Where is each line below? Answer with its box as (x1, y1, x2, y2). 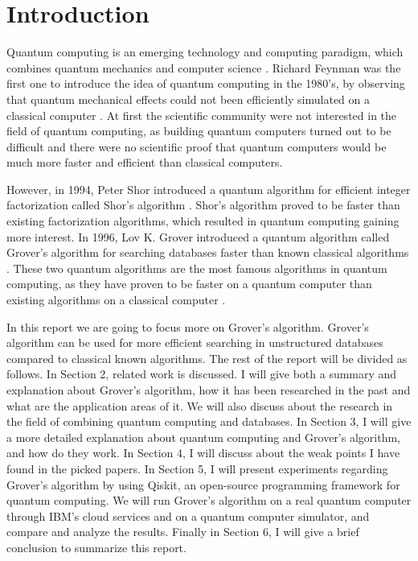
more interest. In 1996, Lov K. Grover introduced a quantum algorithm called (6, 228, 390, 245)
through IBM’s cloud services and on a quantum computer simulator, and (6, 507, 370, 524)
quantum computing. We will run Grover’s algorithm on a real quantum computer (6, 492, 412, 509)
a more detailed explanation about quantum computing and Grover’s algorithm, (6, 428, 400, 445)
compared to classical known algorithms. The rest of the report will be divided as (6, 349, 408, 366)
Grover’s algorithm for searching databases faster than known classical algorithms (6, 244, 409, 261)
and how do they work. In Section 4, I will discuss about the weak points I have (6, 444, 400, 461)
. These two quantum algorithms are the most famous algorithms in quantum (6, 259, 387, 276)
